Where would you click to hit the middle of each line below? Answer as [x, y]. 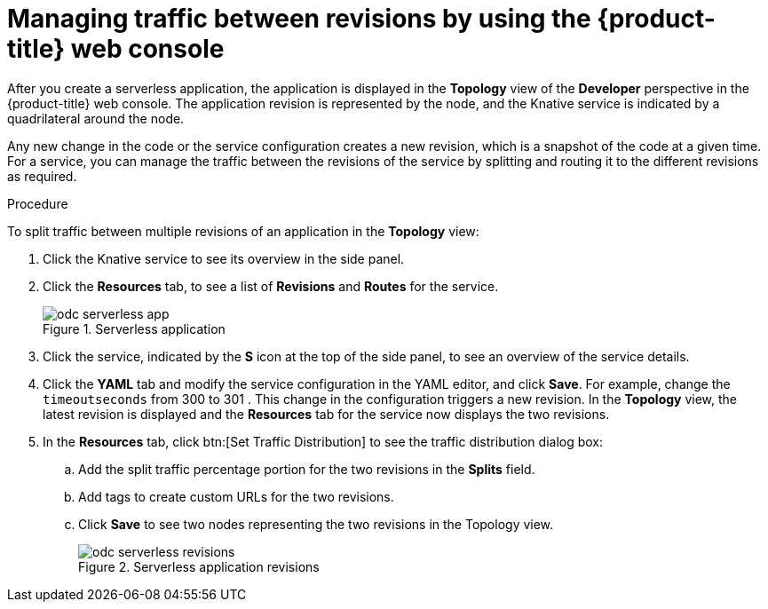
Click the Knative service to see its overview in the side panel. [224, 258]
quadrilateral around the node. [96, 118]
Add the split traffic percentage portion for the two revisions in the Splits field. [307, 469]
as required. [42, 176]
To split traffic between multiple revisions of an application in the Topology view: [243, 231]
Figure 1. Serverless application [134, 328]
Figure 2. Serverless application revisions [199, 566]
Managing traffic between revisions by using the [299, 19]
